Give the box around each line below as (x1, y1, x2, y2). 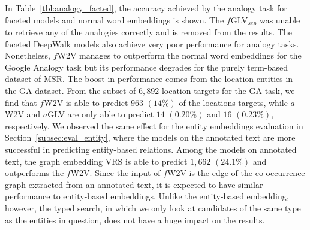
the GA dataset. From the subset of (5, 84, 136, 97)
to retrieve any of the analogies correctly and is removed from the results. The (5, 26, 292, 38)
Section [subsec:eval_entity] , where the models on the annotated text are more (5, 131, 296, 144)
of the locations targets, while (179, 96, 288, 108)
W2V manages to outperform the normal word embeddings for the (57, 49, 302, 62)
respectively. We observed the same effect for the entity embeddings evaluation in (5, 119, 303, 132)
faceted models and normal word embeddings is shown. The (5, 13, 224, 26)
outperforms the (5, 167, 64, 179)
